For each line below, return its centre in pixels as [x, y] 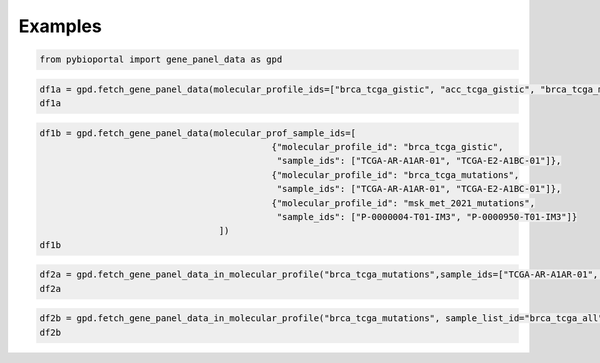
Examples [60, 26]
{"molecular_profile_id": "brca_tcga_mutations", [395, 174]
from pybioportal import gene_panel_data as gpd [161, 59]
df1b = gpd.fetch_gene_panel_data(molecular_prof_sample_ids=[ [198, 133]
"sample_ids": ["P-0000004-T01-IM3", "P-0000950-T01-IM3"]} [427, 217]
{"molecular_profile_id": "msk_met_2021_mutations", [403, 203]
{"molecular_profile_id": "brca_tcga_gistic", [387, 147]
